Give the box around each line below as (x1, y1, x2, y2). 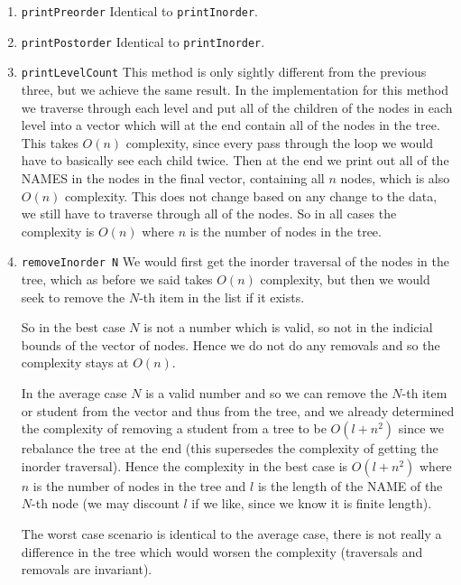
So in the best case (21, 318, 125, 337)
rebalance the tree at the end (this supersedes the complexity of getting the (21, 439, 438, 458)
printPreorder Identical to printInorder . (21, 2, 259, 20)
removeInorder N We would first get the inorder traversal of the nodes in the (21, 252, 449, 271)
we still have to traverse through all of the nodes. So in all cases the (21, 204, 397, 223)
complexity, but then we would (260, 269, 430, 288)
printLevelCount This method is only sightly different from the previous (21, 62, 427, 81)
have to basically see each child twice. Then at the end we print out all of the (21, 151, 449, 170)
